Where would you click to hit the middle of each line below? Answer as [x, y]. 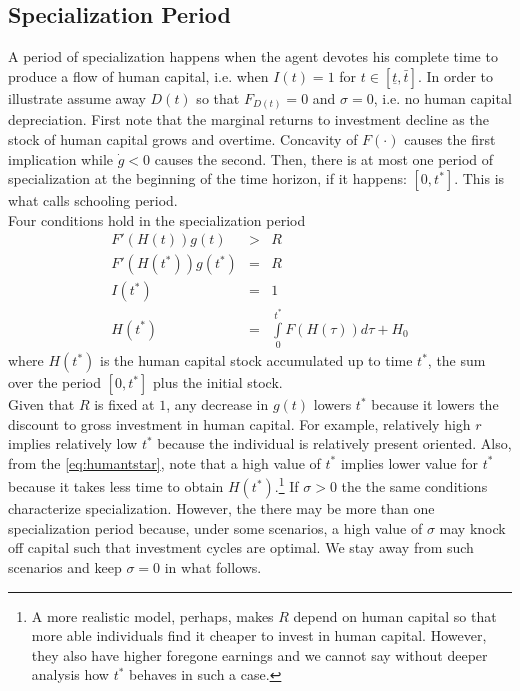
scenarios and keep [65, 566]
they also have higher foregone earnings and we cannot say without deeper [259, 654]
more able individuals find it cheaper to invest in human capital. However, [259, 635]
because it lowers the [435, 404]
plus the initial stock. [218, 382]
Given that [41, 404]
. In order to [455, 75]
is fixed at [124, 404]
